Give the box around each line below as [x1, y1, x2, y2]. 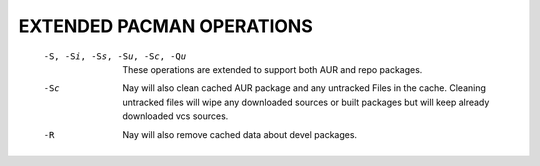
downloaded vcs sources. [122, 110, 229, 122]
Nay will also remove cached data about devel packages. [122, 128, 358, 140]
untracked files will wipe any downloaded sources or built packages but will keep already [122, 96, 490, 108]
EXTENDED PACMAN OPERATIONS [18, 15, 314, 37]
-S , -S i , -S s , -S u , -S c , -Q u [43, 50, 187, 62]
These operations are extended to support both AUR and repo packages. [122, 63, 423, 75]
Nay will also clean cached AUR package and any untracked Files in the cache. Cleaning [122, 82, 487, 94]
